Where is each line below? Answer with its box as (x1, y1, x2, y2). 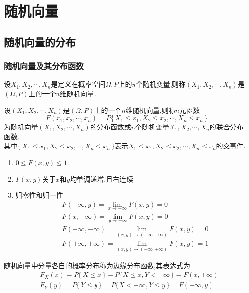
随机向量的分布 (4, 34, 76, 49)
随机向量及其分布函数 (4, 60, 84, 72)
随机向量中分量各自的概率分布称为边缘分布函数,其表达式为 (4, 260, 190, 270)
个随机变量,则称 (135, 79, 186, 89)
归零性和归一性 (15, 190, 63, 200)
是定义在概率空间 (51, 79, 106, 89)
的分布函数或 (90, 122, 131, 132)
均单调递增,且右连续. (70, 173, 135, 183)
